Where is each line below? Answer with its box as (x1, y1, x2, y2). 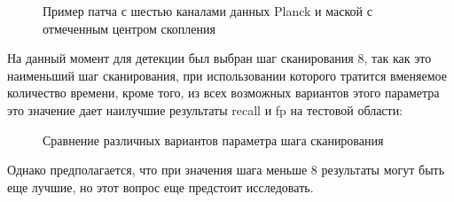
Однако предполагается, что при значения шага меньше (7, 160, 308, 179)
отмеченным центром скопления (43, 19, 215, 37)
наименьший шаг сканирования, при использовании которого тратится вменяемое (7, 66, 447, 84)
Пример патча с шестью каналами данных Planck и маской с (43, 2, 372, 19)
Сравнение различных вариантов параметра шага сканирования (43, 130, 384, 149)
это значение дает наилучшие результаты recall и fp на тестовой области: (7, 100, 403, 119)
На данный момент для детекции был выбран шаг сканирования (7, 49, 354, 67)
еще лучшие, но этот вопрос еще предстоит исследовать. (7, 177, 314, 196)
